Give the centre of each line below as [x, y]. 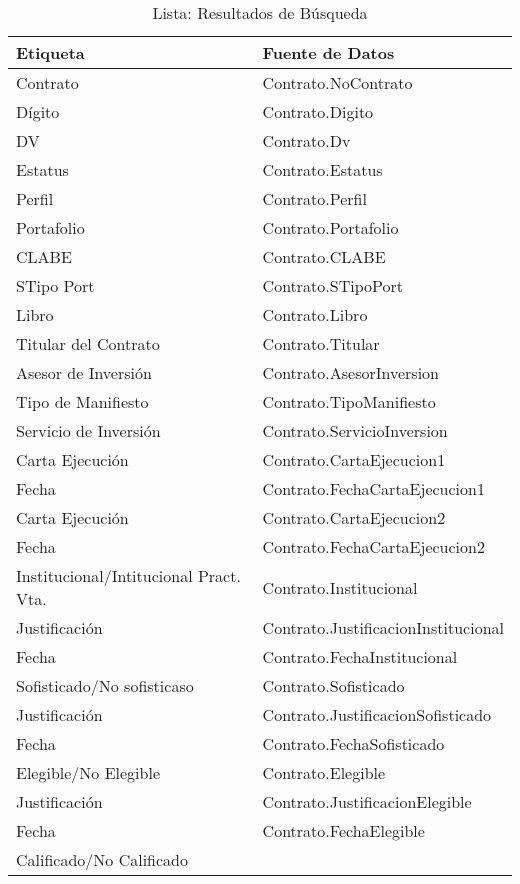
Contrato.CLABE [324, 256]
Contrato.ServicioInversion [355, 430]
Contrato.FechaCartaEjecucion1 [373, 488]
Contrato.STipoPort [332, 285]
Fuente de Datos [328, 52]
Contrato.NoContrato [337, 82]
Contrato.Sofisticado [333, 685]
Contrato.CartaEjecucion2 [354, 517]
